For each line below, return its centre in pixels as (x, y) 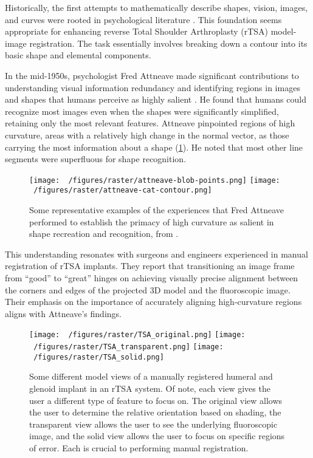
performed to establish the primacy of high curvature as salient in (152, 221)
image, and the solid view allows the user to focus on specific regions (157, 436)
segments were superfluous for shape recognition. (96, 159)
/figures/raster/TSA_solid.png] (99, 357)
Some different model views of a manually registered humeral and (151, 376)
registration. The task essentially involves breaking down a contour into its (168, 43)
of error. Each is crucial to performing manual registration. (139, 447)
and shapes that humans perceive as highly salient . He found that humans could (156, 99)
